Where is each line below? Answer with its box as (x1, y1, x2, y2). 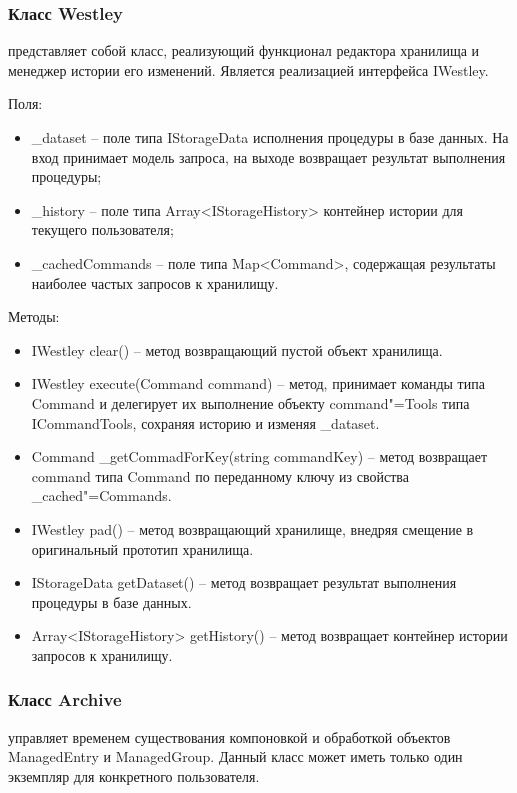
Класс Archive (8, 687, 122, 712)
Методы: (8, 306, 60, 327)
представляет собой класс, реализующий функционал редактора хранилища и (8, 40, 480, 61)
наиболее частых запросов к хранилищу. (31, 272, 279, 293)
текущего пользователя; (31, 219, 174, 240)
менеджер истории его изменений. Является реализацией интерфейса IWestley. (8, 59, 489, 80)
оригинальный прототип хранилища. (31, 538, 254, 559)
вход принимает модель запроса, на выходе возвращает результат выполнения (31, 146, 506, 167)
